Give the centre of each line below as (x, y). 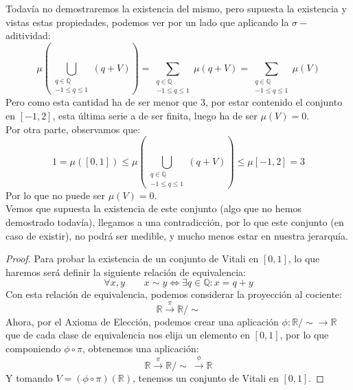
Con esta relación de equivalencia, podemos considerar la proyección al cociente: (174, 294)
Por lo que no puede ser (56, 195)
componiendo (33, 348)
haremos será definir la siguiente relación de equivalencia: (126, 272)
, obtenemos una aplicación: (140, 348)
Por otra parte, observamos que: (73, 129)
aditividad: (28, 35)
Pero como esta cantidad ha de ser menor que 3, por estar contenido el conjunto (174, 102)
